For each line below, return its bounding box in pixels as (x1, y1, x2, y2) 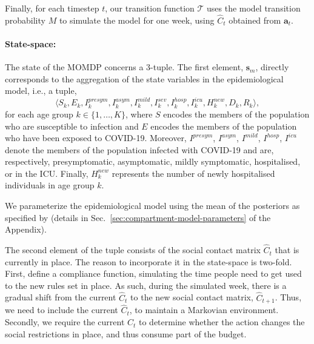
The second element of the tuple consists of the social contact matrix (5, 243, 261, 256)
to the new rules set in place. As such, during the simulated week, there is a (5, 279, 287, 291)
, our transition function (105, 2, 195, 14)
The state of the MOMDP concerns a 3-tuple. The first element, (5, 61, 244, 73)
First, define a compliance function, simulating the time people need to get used (5, 267, 302, 280)
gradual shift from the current (5, 291, 116, 303)
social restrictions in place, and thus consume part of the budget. (5, 327, 247, 340)
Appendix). (5, 223, 47, 236)
